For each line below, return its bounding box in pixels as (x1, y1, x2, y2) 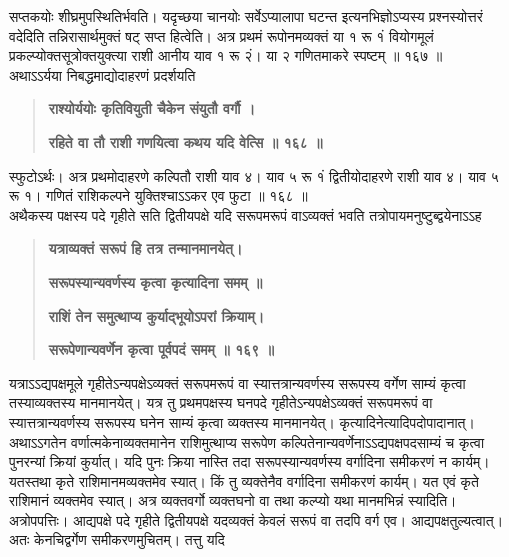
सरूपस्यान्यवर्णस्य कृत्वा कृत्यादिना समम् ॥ (48, 271, 263, 292)
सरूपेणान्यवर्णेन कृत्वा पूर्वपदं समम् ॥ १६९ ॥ (48, 339, 274, 360)
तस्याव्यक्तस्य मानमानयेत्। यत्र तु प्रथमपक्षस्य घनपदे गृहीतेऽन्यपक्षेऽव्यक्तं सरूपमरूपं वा (9, 392, 433, 413)
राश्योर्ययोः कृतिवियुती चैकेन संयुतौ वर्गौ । (48, 98, 256, 119)
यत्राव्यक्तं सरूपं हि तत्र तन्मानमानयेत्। (48, 238, 243, 259)
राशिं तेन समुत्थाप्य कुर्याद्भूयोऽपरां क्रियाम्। (48, 305, 265, 326)
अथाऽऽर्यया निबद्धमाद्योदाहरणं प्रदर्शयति (9, 64, 196, 85)
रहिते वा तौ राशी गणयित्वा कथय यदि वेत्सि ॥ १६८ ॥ (48, 131, 323, 152)
